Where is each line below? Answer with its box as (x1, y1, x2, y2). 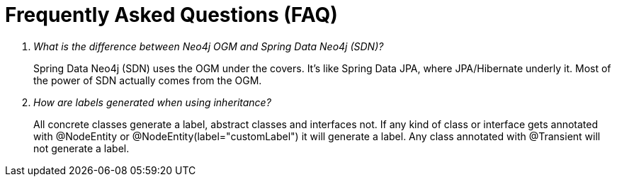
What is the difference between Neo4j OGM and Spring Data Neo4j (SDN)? (33, 40, 384, 52)
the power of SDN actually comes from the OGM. (33, 74, 262, 86)
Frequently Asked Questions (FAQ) (5, 3, 338, 27)
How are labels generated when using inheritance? (33, 96, 271, 108)
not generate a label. (33, 142, 130, 154)
